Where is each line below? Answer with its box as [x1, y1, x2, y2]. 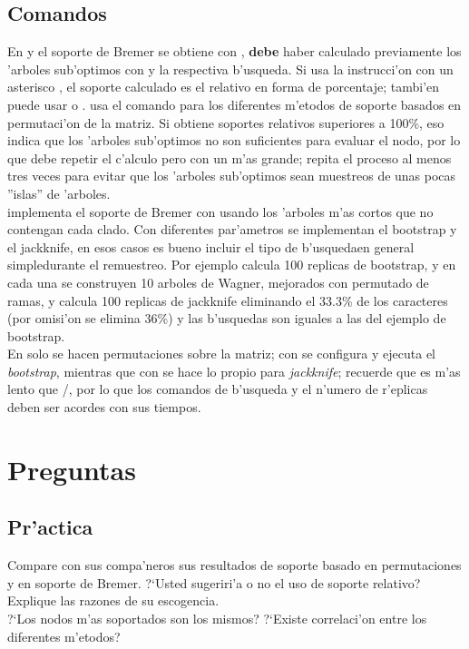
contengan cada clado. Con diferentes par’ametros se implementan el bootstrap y [7, 220, 457, 239]
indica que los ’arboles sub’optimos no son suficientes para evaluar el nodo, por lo [7, 131, 461, 150]
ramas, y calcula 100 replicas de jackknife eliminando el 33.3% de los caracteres [7, 290, 448, 310]
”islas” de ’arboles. [7, 183, 111, 202]
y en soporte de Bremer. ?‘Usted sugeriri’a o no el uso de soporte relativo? [7, 573, 421, 592]
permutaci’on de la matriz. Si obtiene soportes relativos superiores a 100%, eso [7, 113, 445, 132]
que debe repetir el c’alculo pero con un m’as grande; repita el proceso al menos [7, 148, 452, 167]
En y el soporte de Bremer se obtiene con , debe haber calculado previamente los [7, 42, 462, 61]
